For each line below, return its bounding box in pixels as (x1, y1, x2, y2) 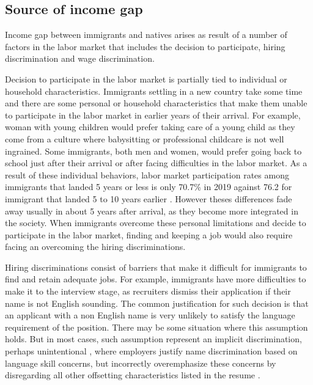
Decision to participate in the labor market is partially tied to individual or (5, 72, 287, 85)
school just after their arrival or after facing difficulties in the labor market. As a (5, 156, 307, 169)
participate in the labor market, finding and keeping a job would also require (5, 228, 293, 241)
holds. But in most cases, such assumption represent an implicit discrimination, (5, 332, 302, 345)
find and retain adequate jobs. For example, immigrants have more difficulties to (5, 273, 306, 285)
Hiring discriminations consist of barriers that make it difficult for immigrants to (5, 260, 307, 273)
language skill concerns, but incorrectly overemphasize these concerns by (5, 356, 276, 369)
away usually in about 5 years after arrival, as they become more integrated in (5, 204, 298, 217)
